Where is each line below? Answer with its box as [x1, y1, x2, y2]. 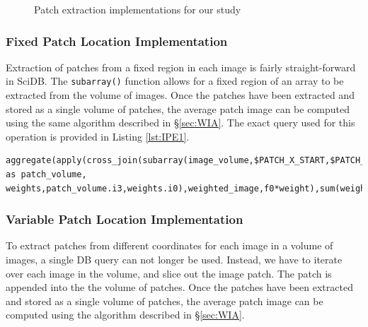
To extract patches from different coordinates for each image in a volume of [6, 238, 333, 253]
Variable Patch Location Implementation [6, 210, 243, 228]
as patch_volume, [6, 170, 87, 180]
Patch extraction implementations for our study [34, 2, 241, 16]
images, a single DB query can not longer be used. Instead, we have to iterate [6, 252, 343, 267]
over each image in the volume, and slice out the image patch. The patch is [6, 266, 332, 280]
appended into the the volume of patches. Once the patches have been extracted [6, 280, 353, 295]
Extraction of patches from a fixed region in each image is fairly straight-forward [6, 59, 356, 74]
